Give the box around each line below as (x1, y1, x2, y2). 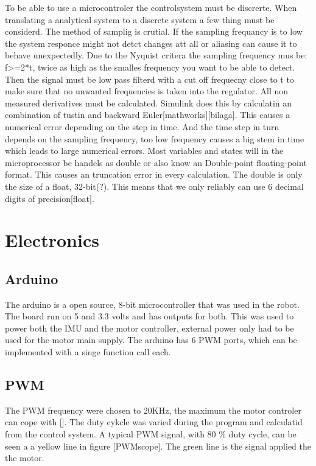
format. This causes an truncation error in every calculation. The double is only (5, 168, 303, 181)
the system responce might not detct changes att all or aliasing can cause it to (5, 37, 297, 49)
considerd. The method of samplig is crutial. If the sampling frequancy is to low (5, 25, 303, 38)
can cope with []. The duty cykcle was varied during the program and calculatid (5, 416, 303, 428)
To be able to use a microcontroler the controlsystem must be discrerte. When (5, 1, 297, 13)
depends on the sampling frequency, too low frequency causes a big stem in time (5, 132, 304, 145)
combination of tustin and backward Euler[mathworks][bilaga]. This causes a (5, 108, 290, 121)
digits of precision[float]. (5, 192, 94, 204)
